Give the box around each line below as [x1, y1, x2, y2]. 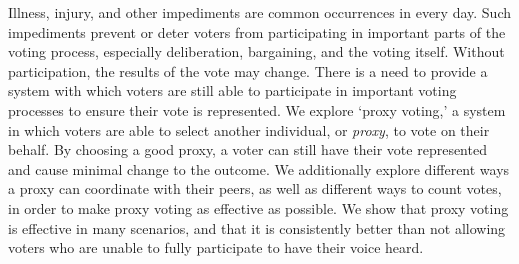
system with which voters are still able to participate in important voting [8, 80, 457, 101]
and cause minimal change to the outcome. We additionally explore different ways [8, 158, 510, 179]
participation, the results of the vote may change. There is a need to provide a [8, 60, 488, 81]
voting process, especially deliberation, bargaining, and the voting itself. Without [8, 41, 505, 62]
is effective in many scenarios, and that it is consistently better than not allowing [8, 217, 506, 238]
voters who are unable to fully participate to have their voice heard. [8, 237, 424, 258]
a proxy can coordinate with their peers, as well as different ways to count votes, [8, 178, 502, 199]
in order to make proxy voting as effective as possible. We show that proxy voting [8, 197, 509, 218]
